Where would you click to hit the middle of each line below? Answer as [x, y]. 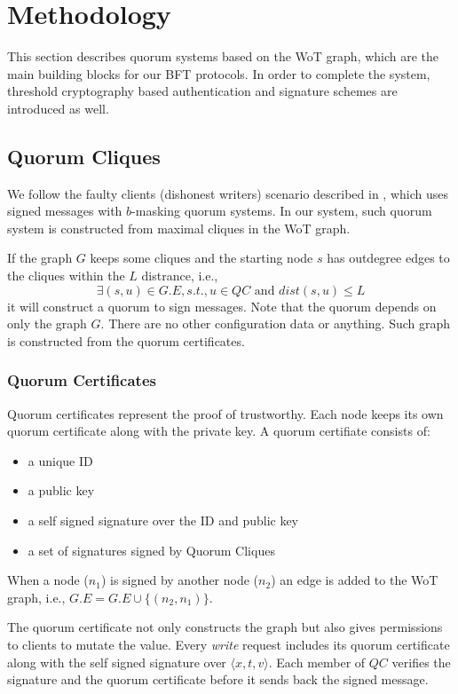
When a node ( [48, 580]
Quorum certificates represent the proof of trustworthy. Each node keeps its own [225, 413]
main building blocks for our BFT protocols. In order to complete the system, [219, 73]
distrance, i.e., [180, 276]
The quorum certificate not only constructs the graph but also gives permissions [225, 627]
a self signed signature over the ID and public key [163, 520]
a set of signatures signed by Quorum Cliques [151, 550]
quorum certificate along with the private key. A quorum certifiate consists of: [219, 431]
